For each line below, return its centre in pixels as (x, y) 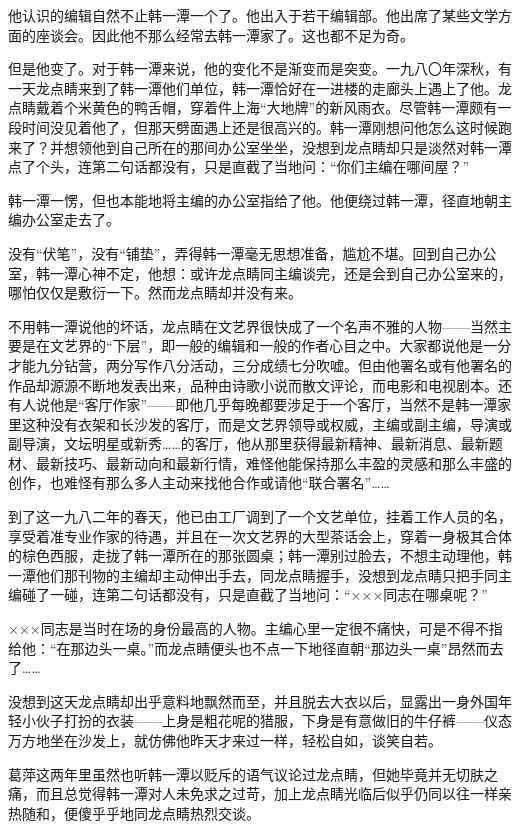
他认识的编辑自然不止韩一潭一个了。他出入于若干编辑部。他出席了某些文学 (253, 15)
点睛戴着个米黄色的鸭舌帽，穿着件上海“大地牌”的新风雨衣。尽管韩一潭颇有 (253, 107)
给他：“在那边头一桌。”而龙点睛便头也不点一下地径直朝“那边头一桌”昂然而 (249, 647)
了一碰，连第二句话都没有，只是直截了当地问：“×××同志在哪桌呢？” (261, 594)
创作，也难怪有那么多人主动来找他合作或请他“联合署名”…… (199, 482)
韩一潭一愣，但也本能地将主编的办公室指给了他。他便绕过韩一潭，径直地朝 (253, 199)
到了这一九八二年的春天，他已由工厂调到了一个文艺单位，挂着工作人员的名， (260, 516)
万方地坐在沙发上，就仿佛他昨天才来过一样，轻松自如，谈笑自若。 (225, 740)
